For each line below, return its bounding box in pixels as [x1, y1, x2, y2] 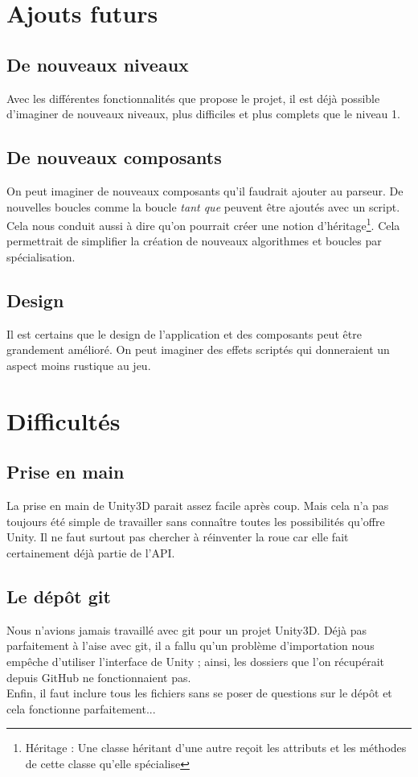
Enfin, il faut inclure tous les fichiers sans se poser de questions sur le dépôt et [6, 684, 392, 701]
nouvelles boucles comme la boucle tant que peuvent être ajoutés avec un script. [6, 198, 400, 215]
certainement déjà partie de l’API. [6, 544, 175, 561]
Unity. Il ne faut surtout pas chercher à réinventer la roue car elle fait [6, 528, 349, 545]
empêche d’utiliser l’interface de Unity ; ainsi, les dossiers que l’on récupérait [6, 652, 385, 669]
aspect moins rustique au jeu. [6, 356, 151, 373]
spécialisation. [6, 249, 76, 265]
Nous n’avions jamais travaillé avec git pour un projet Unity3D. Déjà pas [6, 621, 367, 638]
